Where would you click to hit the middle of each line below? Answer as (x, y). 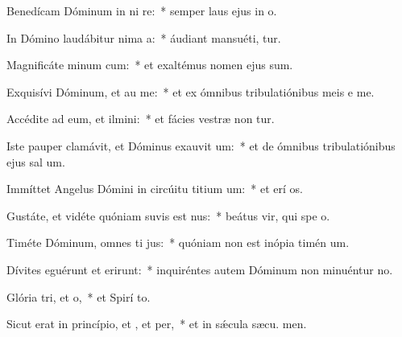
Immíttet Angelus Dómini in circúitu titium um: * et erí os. (155, 189)
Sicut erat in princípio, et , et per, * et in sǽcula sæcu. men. (157, 324)
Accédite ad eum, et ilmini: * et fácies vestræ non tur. (141, 119)
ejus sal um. (36, 161)
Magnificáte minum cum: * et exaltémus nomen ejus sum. (150, 65)
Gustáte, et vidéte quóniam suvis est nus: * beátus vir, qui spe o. (168, 215)
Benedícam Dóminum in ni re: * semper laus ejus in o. (142, 10)
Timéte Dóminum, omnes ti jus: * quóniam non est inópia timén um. (178, 242)
